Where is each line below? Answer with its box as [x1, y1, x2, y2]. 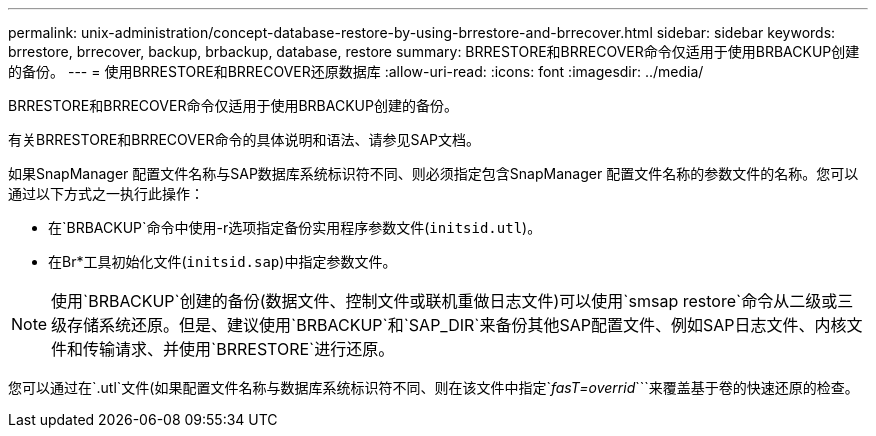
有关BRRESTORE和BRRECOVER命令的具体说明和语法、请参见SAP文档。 [8, 131, 480, 148]
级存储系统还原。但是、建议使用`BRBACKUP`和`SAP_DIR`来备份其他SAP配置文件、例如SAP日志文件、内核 [51, 315, 847, 335]
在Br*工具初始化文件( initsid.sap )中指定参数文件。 [48, 253, 397, 270]
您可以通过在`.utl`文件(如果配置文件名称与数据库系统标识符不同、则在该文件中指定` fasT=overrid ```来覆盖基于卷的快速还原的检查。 [8, 379, 859, 396]
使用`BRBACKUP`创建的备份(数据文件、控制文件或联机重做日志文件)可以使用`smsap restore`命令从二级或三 [51, 291, 854, 311]
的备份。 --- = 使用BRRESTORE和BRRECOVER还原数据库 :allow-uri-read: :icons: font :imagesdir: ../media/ [8, 63, 704, 80]
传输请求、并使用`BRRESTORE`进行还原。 [83, 339, 395, 359]
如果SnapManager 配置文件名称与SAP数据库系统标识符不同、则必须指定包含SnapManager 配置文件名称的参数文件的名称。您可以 [8, 165, 859, 182]
